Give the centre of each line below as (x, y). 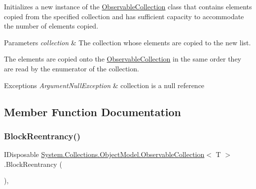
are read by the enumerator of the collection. (72, 68)
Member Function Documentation (93, 111)
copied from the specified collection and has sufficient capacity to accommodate (124, 16)
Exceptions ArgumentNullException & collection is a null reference (104, 85)
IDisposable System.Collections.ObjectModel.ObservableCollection (104, 154)
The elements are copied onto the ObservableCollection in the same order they (123, 59)
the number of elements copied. (51, 26)
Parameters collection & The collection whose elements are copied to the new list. (128, 42)
